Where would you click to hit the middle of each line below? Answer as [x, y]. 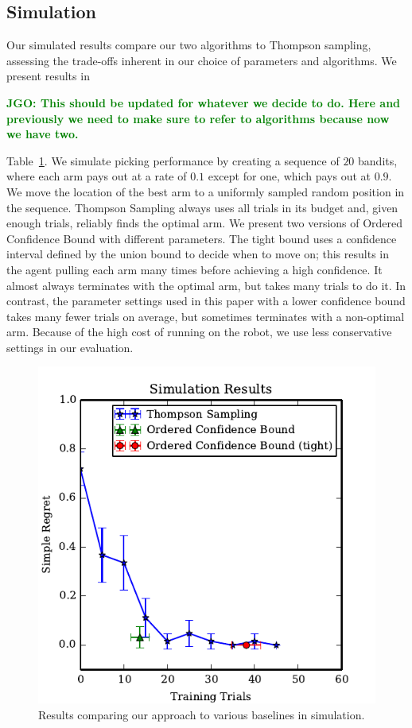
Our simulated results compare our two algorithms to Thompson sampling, [189, 45]
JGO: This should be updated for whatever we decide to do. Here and [204, 102]
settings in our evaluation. [70, 347]
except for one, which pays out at [289, 176]
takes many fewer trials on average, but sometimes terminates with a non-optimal [206, 316]
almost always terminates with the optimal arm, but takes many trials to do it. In [206, 285]
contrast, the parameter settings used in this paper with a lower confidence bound [206, 301]
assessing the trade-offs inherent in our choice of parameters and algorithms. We [202, 60]
